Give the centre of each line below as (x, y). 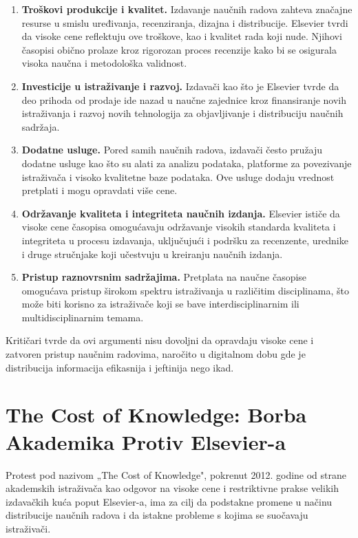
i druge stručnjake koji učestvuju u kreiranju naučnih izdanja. (152, 254)
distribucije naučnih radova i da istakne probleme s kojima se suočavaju (157, 515)
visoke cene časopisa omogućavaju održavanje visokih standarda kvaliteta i (179, 227)
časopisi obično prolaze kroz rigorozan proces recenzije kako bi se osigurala (179, 49)
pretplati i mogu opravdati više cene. (99, 190)
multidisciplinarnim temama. (83, 317)
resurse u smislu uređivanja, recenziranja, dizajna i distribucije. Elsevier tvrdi (185, 22)
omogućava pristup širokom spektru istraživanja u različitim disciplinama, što (185, 290)
